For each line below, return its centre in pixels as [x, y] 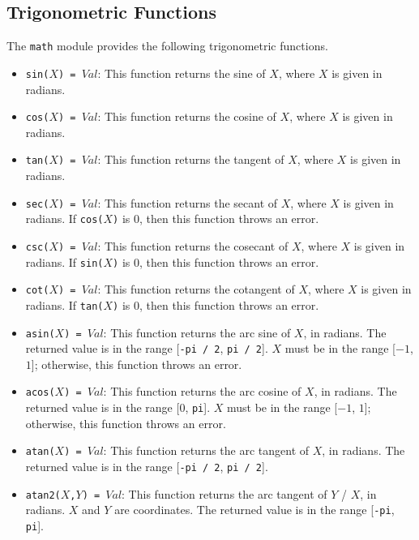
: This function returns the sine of [182, 73]
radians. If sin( [64, 261]
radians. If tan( [64, 304]
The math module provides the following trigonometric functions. [167, 46]
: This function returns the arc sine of [197, 332]
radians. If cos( [64, 219]
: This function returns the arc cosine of [202, 391]
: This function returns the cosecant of [193, 245]
